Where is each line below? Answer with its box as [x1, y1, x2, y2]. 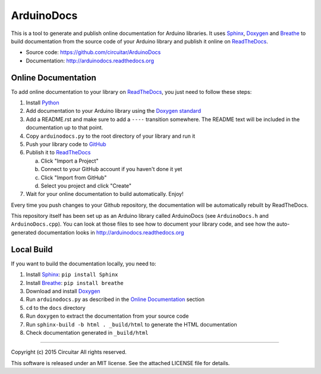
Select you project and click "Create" [40, 182, 132, 189]
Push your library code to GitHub [26, 140, 106, 148]
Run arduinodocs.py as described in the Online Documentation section [26, 296, 205, 303]
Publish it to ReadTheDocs [26, 149, 91, 156]
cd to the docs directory [26, 304, 86, 311]
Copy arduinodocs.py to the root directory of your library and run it [26, 132, 196, 140]
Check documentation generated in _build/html [26, 329, 149, 336]
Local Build [11, 244, 53, 255]
